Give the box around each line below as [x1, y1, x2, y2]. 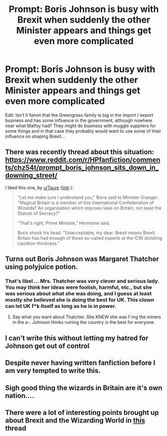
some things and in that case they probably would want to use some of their [5, 128, 162, 134]
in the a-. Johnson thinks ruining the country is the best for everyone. [12, 319, 156, 325]
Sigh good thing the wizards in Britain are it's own [5, 383, 163, 392]
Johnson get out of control [5, 341, 90, 350]
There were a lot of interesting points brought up [5, 408, 159, 416]
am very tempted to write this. [5, 366, 101, 375]
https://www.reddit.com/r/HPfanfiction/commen [5, 156, 161, 164]
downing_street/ [5, 171, 58, 180]
